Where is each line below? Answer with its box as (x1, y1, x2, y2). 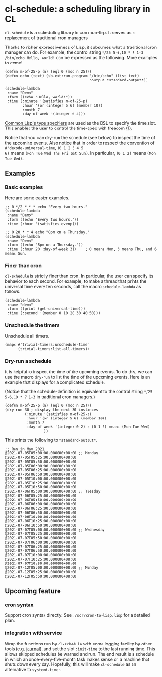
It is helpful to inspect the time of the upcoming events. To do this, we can (5, 369, 153, 374)
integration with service (5, 629, 62, 636)
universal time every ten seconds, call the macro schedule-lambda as (5, 283, 141, 289)
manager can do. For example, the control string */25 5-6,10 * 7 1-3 (5, 49, 144, 55)
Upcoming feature (5, 587, 61, 595)
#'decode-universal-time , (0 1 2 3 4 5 (5, 145, 84, 151)
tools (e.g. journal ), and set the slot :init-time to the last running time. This (5, 646, 156, 652)
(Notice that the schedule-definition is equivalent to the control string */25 (5, 388, 153, 394)
